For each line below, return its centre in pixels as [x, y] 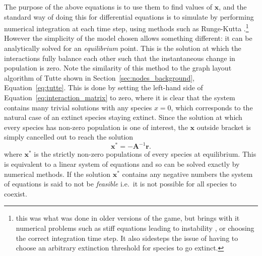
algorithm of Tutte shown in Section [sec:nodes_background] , [99, 77]
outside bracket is [224, 127]
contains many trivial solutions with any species [78, 107]
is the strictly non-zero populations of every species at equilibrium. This [145, 154]
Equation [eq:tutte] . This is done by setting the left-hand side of [104, 87]
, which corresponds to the [212, 107]
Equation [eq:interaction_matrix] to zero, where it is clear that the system [120, 97]
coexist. [16, 193]
